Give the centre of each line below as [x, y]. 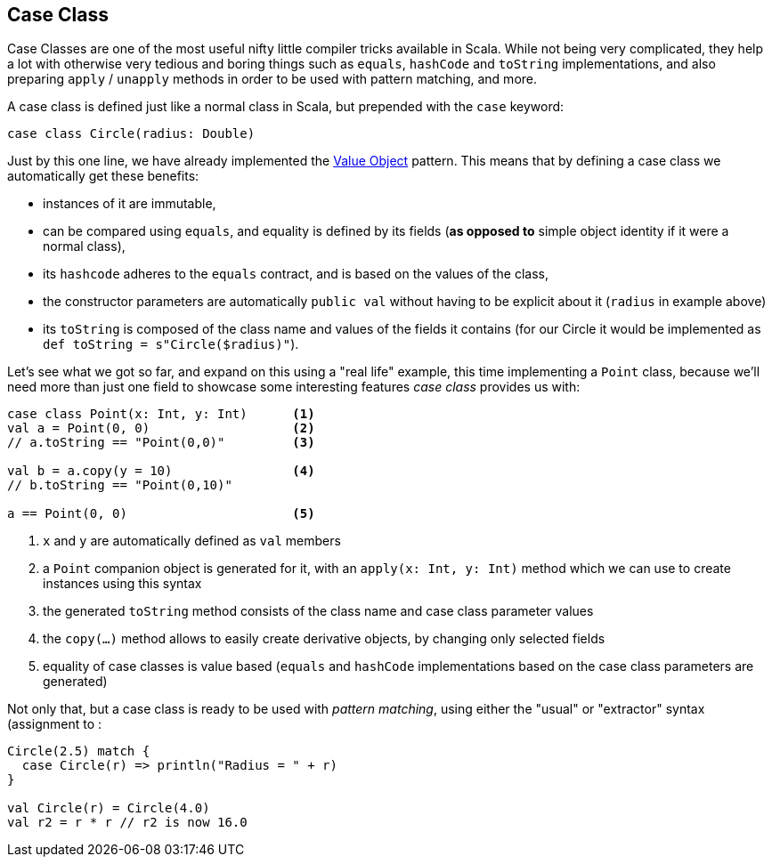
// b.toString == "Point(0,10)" [120, 485]
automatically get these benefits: [103, 176]
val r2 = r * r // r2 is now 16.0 [127, 823]
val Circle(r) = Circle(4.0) [109, 808]
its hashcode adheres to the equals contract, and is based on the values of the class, [296, 274]
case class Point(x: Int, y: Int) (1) [161, 414]
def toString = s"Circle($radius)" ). [171, 344]
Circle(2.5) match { [79, 751]
